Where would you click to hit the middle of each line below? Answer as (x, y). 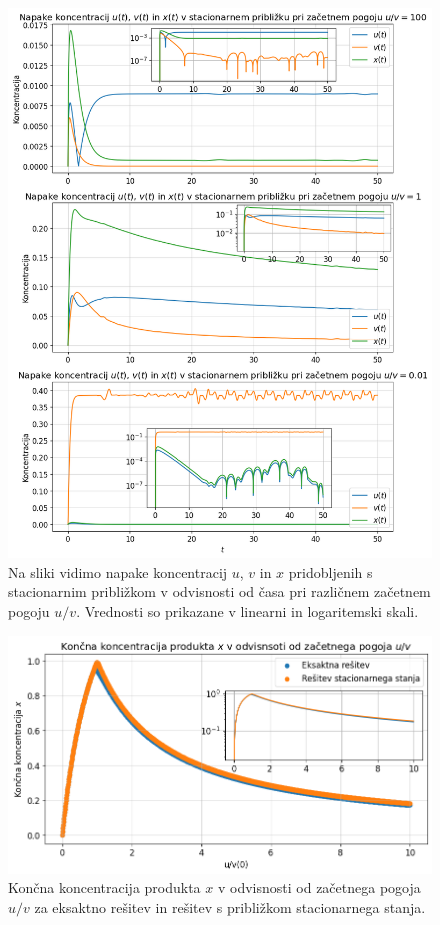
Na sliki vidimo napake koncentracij (118, 571)
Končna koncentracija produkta (104, 887)
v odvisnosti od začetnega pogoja (319, 887)
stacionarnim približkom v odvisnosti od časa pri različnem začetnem (219, 591)
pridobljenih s (330, 571)
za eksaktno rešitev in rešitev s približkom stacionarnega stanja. (230, 906)
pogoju (29, 611)
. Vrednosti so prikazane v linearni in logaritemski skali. (247, 611)
